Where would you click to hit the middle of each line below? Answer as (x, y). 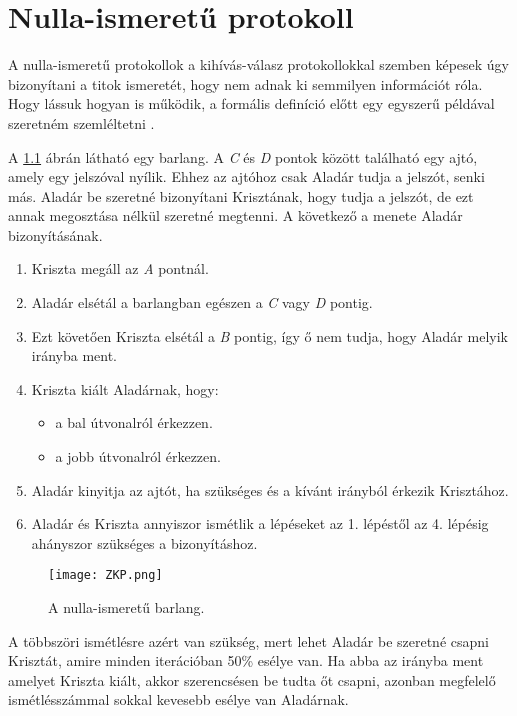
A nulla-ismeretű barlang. (126, 607)
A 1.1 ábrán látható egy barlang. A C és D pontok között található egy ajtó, (243, 156)
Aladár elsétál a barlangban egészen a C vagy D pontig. (202, 302)
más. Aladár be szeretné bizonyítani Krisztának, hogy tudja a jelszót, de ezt (241, 195)
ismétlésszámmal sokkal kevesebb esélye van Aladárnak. (178, 699)
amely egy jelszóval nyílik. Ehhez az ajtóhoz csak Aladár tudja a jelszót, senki (246, 176)
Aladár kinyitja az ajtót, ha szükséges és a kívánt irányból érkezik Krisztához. (270, 489)
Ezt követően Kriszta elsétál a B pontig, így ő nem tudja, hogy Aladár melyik (269, 335)
